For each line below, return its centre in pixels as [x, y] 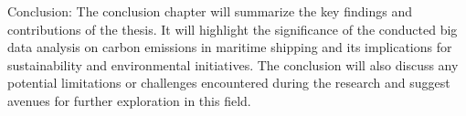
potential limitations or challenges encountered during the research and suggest [229, 83]
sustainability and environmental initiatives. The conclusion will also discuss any [233, 64]
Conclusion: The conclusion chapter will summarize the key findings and [210, 11]
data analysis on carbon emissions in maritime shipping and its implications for [230, 47]
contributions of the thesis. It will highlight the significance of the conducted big [233, 29]
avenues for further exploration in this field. [129, 100]
